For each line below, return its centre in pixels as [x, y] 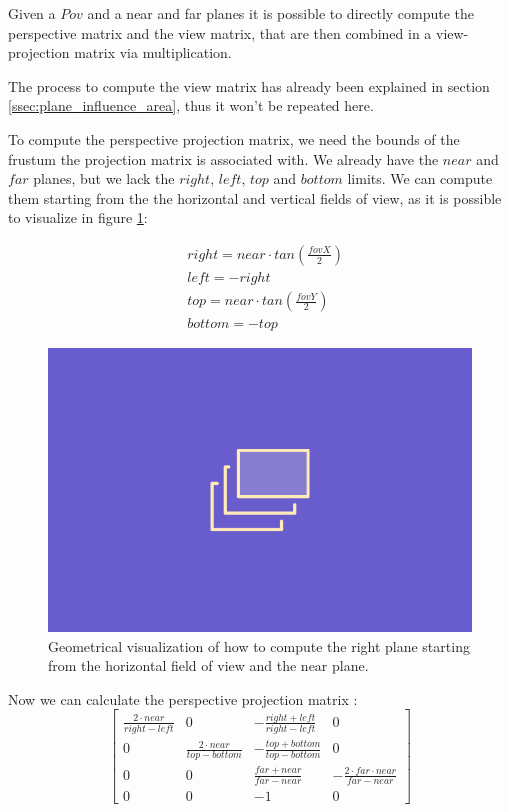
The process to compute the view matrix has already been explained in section [249, 85]
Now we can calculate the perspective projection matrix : [183, 698]
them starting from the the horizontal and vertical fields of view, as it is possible [255, 197]
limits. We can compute [420, 178]
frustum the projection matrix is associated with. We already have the [223, 158]
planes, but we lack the [104, 178]
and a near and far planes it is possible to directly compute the [281, 13]
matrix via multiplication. [153, 52]
